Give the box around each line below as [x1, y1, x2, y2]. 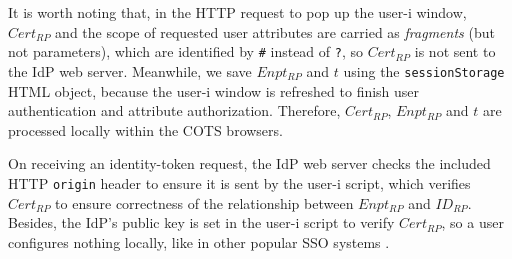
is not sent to [414, 41, 496, 62]
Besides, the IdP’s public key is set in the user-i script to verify [8, 212, 395, 233]
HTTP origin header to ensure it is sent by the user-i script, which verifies [8, 172, 471, 193]
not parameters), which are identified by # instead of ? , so [8, 41, 363, 62]
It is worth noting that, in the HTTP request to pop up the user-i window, [8, 2, 467, 22]
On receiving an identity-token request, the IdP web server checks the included [8, 153, 491, 174]
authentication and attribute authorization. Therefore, [8, 100, 341, 121]
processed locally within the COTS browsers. [8, 119, 283, 140]
